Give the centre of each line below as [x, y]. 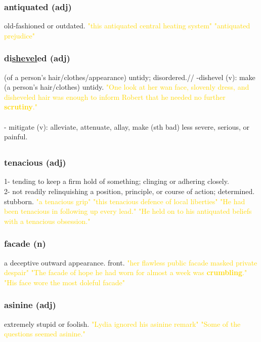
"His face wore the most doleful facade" [64, 282]
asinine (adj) [30, 305]
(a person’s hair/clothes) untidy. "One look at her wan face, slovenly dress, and [127, 87]
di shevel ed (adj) [37, 58]
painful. [16, 137]
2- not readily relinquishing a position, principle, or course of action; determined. [129, 191]
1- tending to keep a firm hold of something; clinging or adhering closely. [117, 181]
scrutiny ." [21, 107]
